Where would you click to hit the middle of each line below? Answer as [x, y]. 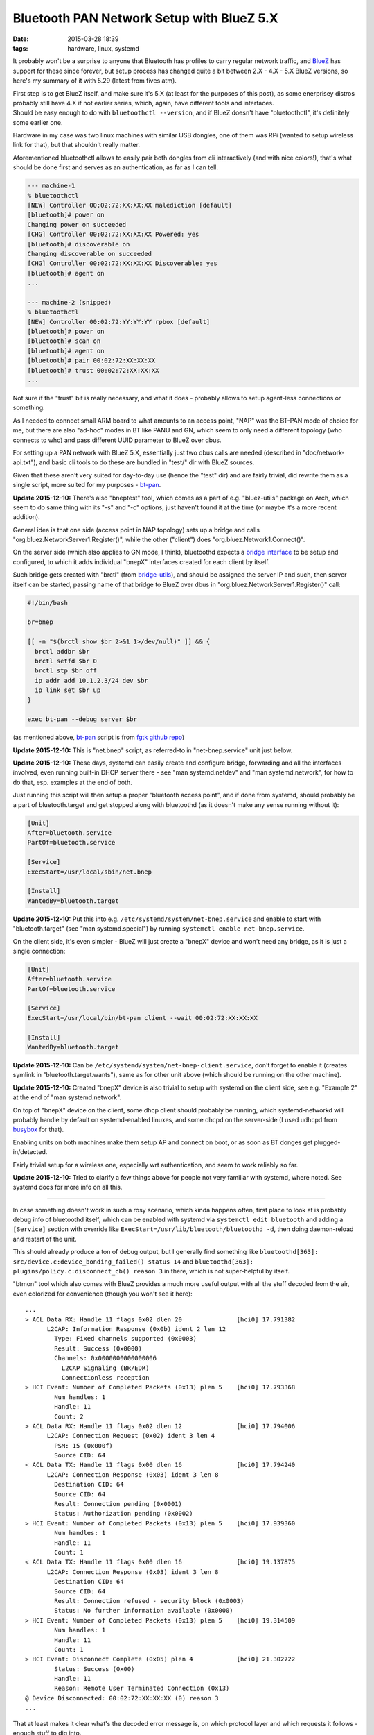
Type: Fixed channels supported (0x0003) [126, 1339]
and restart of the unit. [45, 1239]
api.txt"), [25, 462]
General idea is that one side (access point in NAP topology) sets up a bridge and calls [136, 530]
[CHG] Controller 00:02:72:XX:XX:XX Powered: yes [113, 235]
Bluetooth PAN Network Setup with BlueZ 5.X [145, 18]
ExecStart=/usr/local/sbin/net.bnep [90, 872]
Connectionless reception [105, 1377]
